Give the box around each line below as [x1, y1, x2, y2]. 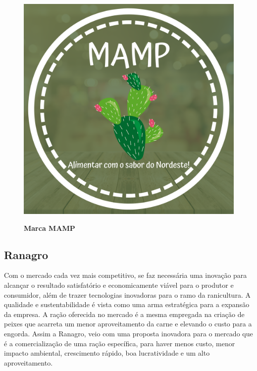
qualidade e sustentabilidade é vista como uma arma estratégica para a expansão [4, 299, 250, 310]
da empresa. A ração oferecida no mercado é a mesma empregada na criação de [4, 309, 245, 319]
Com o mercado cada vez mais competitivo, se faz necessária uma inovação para [4, 270, 247, 280]
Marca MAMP [24, 222, 75, 233]
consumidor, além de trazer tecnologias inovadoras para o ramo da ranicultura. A [4, 289, 251, 300]
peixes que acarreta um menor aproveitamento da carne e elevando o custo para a [4, 318, 252, 329]
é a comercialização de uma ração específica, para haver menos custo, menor [4, 338, 235, 348]
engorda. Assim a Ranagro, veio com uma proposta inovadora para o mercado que [4, 328, 253, 338]
